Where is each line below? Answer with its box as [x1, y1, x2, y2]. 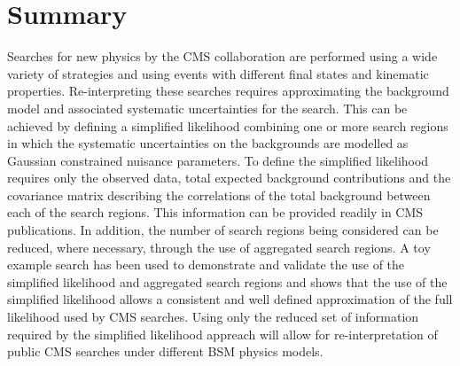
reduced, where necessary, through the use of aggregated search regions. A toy [7, 238, 431, 256]
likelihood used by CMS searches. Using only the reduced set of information [7, 308, 419, 326]
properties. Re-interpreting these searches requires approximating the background [7, 82, 449, 100]
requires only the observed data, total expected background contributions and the [7, 168, 451, 187]
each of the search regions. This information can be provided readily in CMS [7, 203, 424, 222]
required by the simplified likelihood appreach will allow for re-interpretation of [7, 324, 438, 343]
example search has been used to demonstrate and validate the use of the [7, 255, 405, 274]
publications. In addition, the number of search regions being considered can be [7, 221, 439, 239]
